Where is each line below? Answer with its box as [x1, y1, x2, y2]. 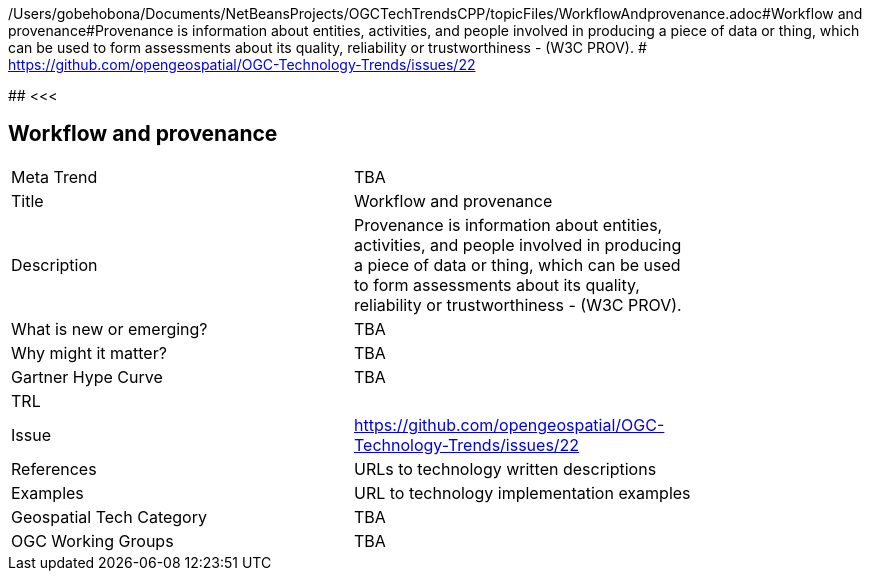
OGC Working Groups [11, 530, 174, 551]
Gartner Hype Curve [11, 366, 163, 387]
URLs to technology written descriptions [354, 458, 657, 479]
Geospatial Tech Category [11, 506, 207, 527]
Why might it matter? [11, 342, 167, 363]
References [11, 458, 97, 479]
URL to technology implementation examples [354, 482, 691, 503]
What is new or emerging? [11, 318, 208, 339]
